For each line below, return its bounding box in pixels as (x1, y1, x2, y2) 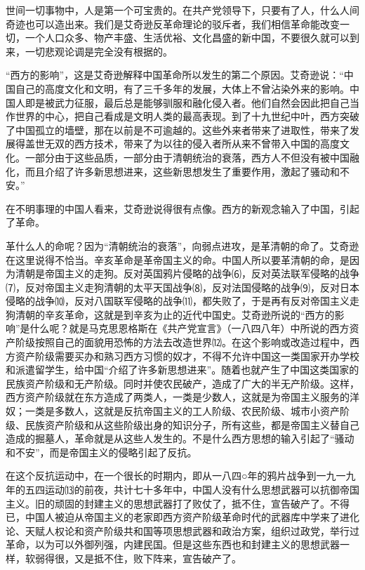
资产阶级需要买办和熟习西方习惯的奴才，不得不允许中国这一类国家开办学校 (15, 348, 359, 363)
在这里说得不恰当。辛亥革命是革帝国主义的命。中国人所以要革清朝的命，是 (6, 252, 350, 267)
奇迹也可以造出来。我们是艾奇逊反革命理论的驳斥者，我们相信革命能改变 (6, 16, 340, 31)
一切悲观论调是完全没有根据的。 (25, 44, 173, 58)
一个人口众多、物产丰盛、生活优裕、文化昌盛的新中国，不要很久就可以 (25, 30, 350, 45)
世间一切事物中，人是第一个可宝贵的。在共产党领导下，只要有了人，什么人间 (6, 3, 359, 17)
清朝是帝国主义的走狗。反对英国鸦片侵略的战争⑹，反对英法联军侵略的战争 (15, 266, 359, 281)
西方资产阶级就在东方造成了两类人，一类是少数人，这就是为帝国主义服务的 (6, 390, 350, 404)
